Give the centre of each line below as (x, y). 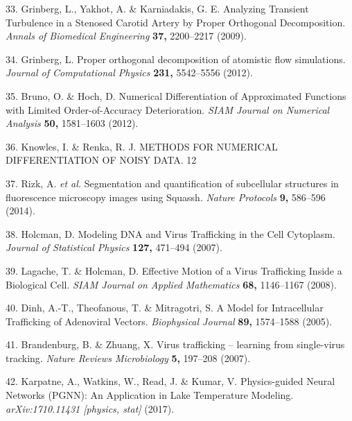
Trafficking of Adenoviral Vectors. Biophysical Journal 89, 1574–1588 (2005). (169, 321)
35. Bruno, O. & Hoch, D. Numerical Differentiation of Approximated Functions (176, 95)
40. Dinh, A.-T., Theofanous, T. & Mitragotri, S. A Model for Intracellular (165, 308)
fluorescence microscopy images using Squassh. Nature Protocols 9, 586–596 (166, 197)
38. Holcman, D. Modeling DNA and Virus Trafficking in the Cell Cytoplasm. (170, 233)
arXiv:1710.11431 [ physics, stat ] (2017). (90, 408)
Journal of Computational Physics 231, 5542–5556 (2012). (129, 72)
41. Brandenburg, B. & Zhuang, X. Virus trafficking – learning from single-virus (175, 344)
